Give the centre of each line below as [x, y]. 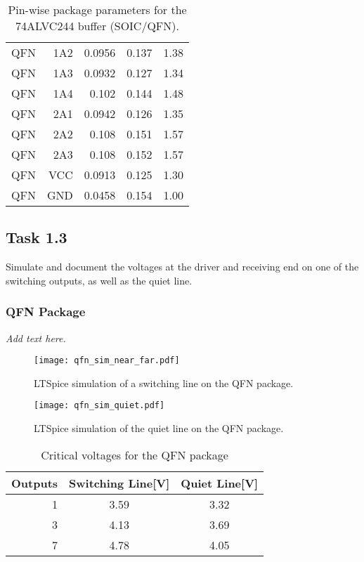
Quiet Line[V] [220, 483]
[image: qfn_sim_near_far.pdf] [107, 361]
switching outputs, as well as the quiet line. [99, 280]
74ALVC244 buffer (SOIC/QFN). [97, 26]
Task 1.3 [37, 237]
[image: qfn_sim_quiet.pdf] [99, 406]
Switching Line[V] [119, 483]
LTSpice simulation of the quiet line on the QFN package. [159, 428]
